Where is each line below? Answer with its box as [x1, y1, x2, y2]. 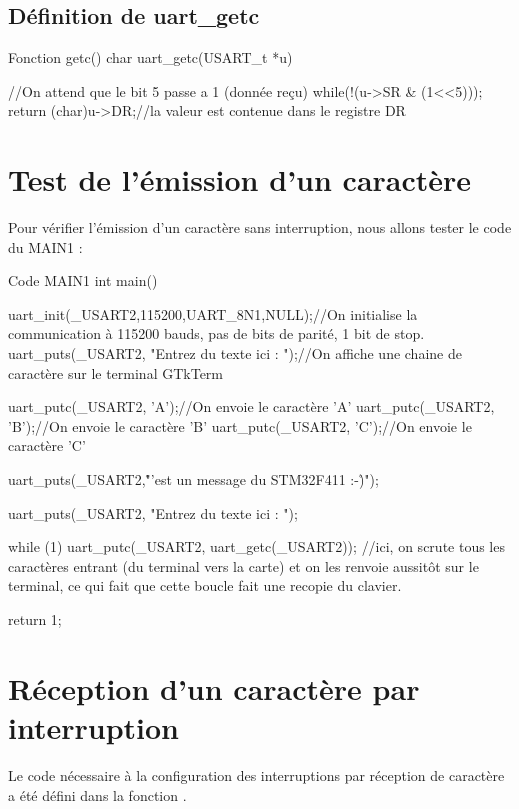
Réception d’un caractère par [8, 667, 420, 708]
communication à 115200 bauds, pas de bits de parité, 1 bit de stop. [8, 323, 425, 344]
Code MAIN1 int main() [8, 270, 158, 291]
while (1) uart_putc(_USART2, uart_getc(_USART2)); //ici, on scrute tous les [8, 536, 505, 557]
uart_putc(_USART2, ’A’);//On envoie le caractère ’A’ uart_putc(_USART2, [8, 396, 495, 417]
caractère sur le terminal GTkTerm [8, 362, 224, 383]
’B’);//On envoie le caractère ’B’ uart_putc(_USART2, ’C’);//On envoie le [8, 415, 472, 436]
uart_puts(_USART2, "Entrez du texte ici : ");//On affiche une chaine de [8, 343, 462, 364]
